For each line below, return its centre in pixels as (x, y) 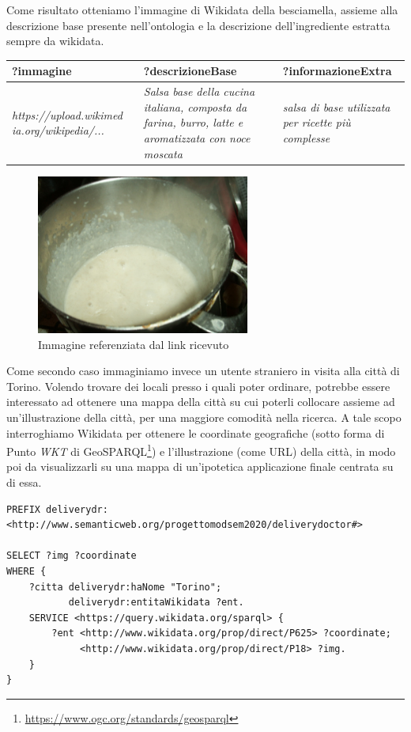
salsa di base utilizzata (336, 106)
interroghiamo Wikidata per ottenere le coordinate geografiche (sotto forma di (196, 432)
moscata (163, 153)
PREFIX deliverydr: (57, 509)
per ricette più (317, 122)
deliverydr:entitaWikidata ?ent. (156, 603)
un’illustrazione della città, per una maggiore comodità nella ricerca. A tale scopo (204, 417)
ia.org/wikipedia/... (58, 130)
